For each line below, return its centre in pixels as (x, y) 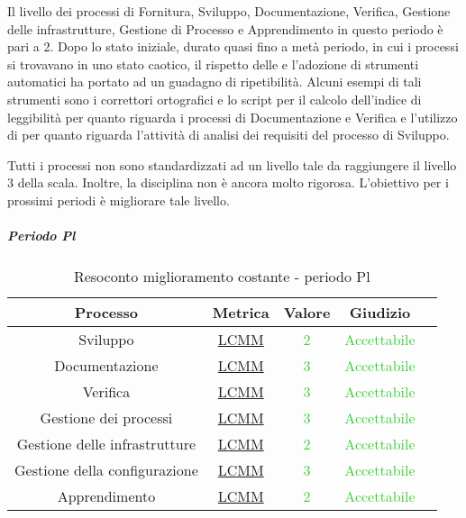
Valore (307, 313)
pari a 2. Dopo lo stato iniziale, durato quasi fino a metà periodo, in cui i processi (233, 46)
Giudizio (380, 313)
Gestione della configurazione (106, 470)
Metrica (241, 313)
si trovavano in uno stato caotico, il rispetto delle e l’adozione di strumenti (213, 64)
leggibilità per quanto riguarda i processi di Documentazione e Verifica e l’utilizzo (233, 117)
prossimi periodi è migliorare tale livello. (119, 200)
